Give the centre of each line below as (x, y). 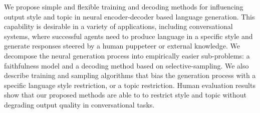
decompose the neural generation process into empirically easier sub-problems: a (127, 55)
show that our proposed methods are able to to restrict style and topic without (125, 95)
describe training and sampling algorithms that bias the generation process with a (130, 75)
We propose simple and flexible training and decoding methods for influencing (124, 6)
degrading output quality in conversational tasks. (79, 104)
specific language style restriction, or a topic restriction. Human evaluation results (130, 85)
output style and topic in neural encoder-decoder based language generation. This (129, 16)
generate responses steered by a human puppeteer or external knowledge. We (122, 46)
